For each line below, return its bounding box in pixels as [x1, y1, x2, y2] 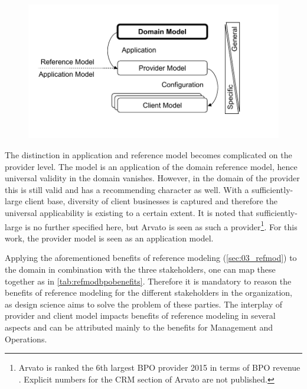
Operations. [5, 332, 47, 345]
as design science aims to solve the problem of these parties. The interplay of [5, 298, 282, 310]
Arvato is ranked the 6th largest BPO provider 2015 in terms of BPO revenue [18, 361, 301, 374]
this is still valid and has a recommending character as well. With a [5, 183, 249, 195]
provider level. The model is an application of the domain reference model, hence [5, 160, 298, 172]
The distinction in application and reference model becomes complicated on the [5, 148, 292, 161]
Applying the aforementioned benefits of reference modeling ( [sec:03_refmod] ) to [5, 251, 297, 264]
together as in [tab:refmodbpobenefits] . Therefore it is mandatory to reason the [5, 274, 292, 287]
